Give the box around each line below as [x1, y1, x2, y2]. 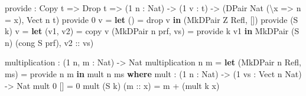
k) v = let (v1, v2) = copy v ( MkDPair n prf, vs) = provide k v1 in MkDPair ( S [5, 25, 300, 37]
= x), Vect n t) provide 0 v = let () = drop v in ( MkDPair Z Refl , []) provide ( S [5, 13, 298, 25]
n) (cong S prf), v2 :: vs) [5, 36, 94, 48]
